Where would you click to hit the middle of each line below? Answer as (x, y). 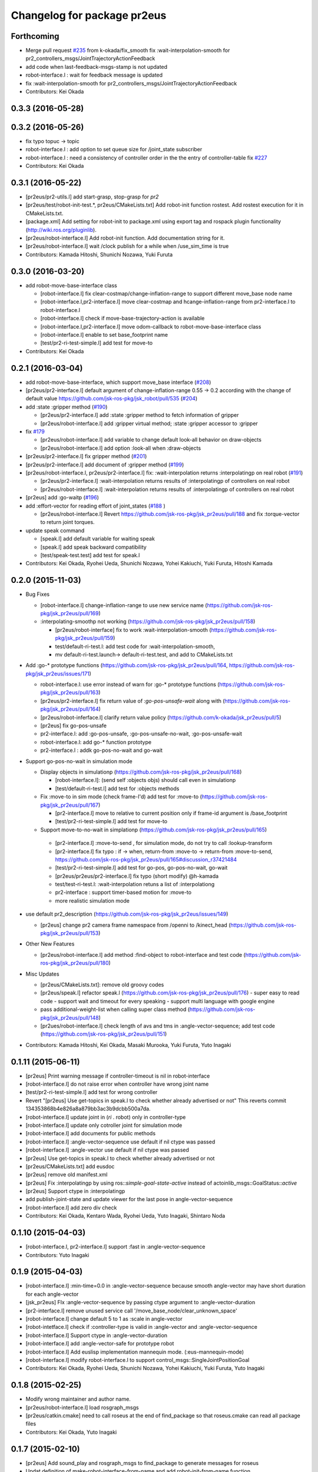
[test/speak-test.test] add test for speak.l (90, 555)
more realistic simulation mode (92, 900)
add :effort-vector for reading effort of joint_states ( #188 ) (96, 506)
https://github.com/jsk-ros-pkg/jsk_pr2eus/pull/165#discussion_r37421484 (146, 859)
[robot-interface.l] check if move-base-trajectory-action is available (122, 319)
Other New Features (50, 944)
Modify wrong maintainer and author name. (78, 1399)
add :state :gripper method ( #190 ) (67, 407)
